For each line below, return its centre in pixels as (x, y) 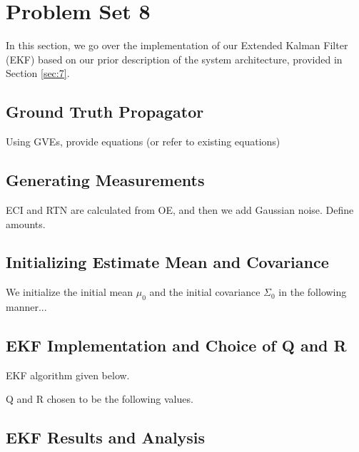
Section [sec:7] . (38, 73)
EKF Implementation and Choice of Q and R (176, 345)
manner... (26, 307)
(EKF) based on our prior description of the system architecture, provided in (174, 59)
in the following (313, 292)
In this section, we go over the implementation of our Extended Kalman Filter (177, 45)
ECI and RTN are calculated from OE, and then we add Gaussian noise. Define (180, 209)
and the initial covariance (205, 292)
